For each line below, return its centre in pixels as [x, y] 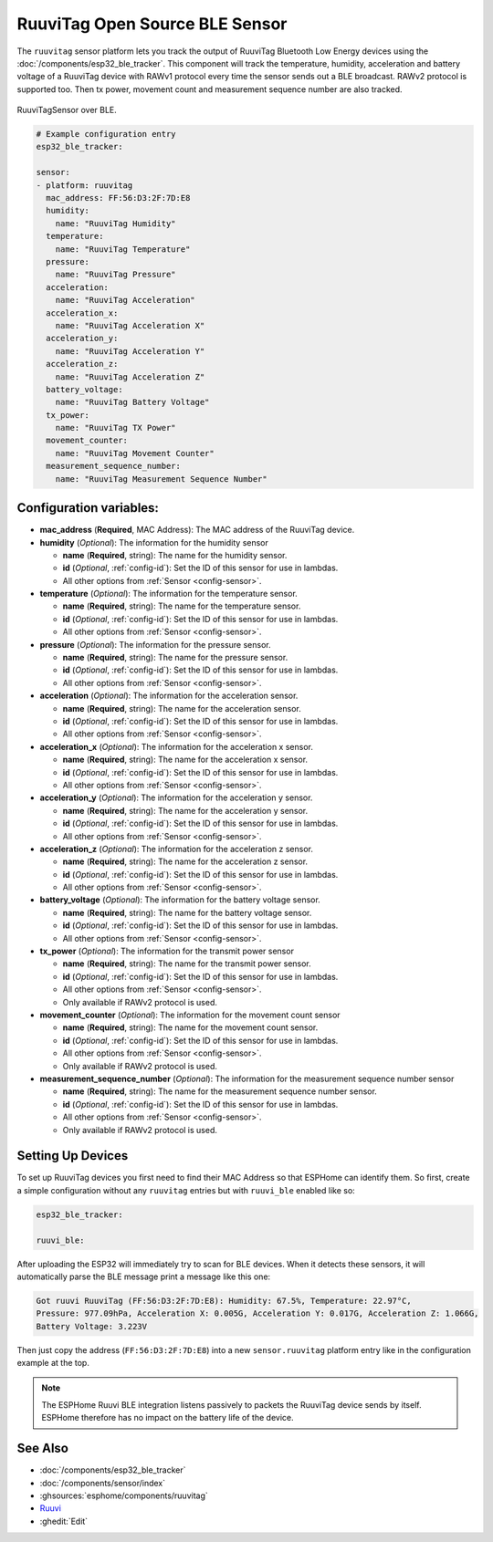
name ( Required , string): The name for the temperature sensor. [182, 606]
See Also [42, 1448]
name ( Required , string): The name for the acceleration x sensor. [185, 760]
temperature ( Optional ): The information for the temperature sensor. [169, 594]
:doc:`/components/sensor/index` [103, 1483]
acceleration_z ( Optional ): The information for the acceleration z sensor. [177, 849]
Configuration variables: [88, 508]
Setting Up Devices [73, 1156]
